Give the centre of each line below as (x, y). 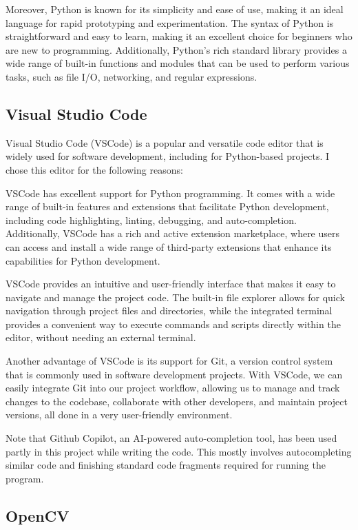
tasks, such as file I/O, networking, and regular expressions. (131, 76)
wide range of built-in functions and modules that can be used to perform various (178, 63)
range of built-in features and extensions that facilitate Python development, (167, 206)
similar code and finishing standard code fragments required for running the (166, 465)
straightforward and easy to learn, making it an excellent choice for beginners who (179, 36)
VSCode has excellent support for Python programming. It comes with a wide (170, 193)
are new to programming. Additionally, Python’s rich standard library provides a (176, 49)
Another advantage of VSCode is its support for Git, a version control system (169, 361)
